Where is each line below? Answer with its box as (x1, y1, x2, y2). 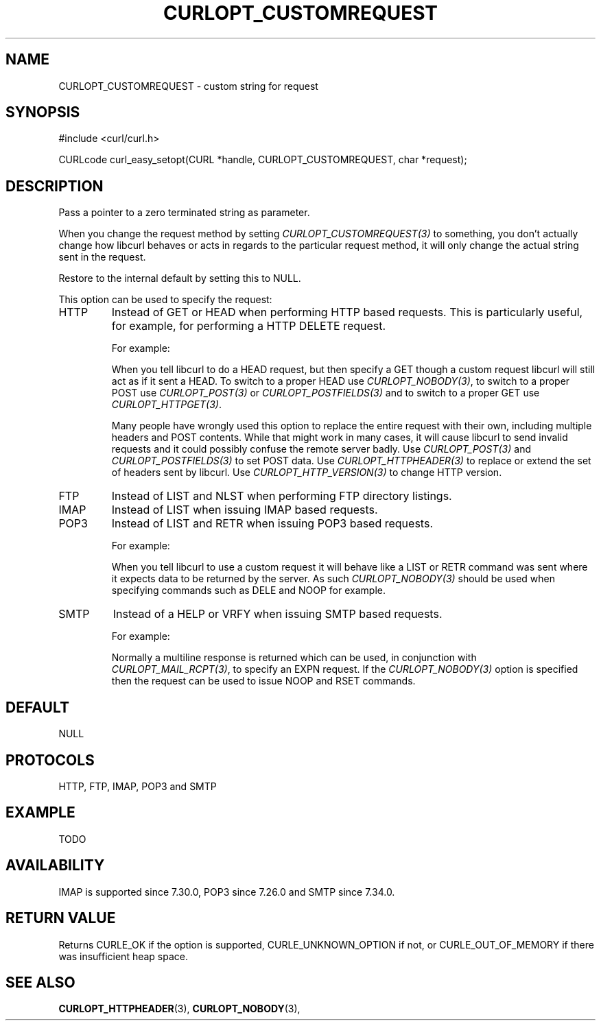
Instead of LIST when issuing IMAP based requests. (111, 503, 378, 517)
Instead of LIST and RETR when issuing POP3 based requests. (111, 516, 433, 531)
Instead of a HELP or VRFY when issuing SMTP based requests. (113, 607, 443, 621)
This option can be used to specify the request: (58, 294, 272, 306)
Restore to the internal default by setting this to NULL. (58, 272, 301, 285)
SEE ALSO (5, 973, 75, 991)
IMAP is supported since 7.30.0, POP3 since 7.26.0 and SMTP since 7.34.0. (58, 885, 395, 898)
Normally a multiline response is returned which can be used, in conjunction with (111, 652, 477, 664)
